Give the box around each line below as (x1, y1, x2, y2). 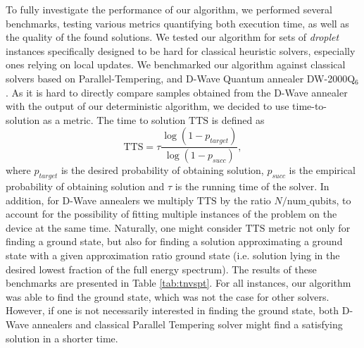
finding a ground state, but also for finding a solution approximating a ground (6, 234, 343, 249)
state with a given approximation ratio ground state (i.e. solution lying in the (6, 247, 340, 262)
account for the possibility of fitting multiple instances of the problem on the (6, 206, 337, 221)
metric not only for (268, 220, 351, 235)
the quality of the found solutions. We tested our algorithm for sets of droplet (6, 30, 339, 44)
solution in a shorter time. (6, 330, 118, 345)
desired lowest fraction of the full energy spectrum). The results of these (6, 261, 317, 276)
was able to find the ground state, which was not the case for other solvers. (6, 289, 330, 304)
